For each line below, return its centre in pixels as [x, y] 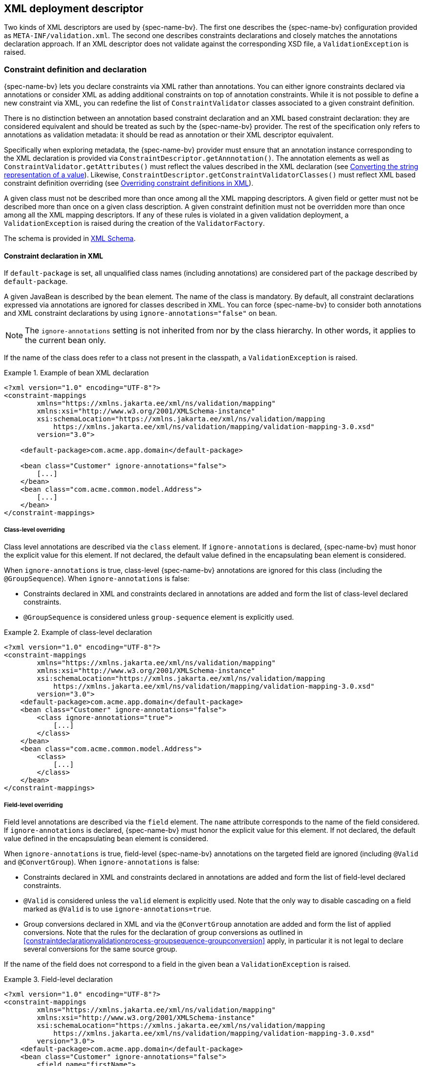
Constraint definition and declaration [75, 69]
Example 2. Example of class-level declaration [78, 632]
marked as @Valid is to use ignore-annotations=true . [117, 909]
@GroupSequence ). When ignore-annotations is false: [97, 579]
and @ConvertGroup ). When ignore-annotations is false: [102, 862]
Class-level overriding [34, 530]
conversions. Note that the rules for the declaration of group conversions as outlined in [163, 932]
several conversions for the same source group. [100, 949]
